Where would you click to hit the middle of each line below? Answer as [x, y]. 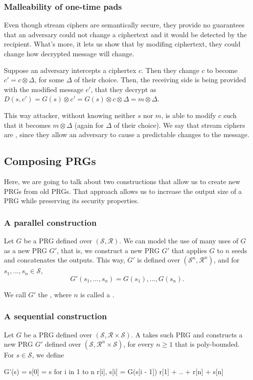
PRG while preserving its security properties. [71, 201]
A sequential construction [56, 316]
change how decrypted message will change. [69, 53]
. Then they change [171, 70]
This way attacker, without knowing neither [70, 115]
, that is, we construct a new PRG [108, 250]
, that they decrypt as [124, 89]
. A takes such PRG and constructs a [187, 334]
